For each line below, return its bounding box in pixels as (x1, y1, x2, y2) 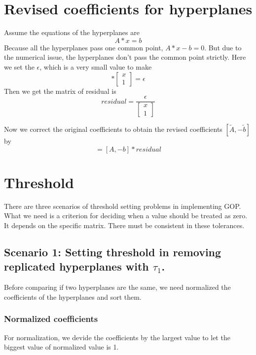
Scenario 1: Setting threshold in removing (4, 244, 221, 259)
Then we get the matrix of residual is (4, 85, 116, 96)
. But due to (204, 42, 242, 52)
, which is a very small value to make (39, 61, 152, 72)
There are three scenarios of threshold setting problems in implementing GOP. (4, 200, 241, 211)
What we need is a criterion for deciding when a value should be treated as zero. (4, 210, 248, 221)
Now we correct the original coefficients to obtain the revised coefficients (4, 124, 222, 134)
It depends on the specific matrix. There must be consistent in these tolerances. (4, 220, 245, 230)
